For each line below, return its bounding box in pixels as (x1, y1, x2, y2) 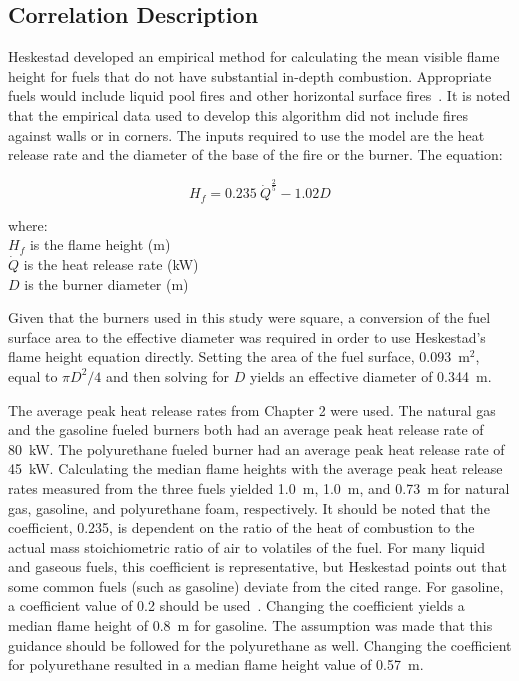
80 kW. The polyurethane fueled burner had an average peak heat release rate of (8, 438, 505, 459)
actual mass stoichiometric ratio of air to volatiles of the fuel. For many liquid (8, 536, 486, 557)
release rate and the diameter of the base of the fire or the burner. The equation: (8, 144, 503, 165)
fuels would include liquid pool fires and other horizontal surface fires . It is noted (8, 85, 511, 106)
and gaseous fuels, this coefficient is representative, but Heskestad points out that (8, 556, 507, 577)
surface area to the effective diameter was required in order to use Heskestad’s (8, 326, 486, 347)
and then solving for (105, 365, 230, 386)
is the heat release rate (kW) (23, 253, 199, 274)
